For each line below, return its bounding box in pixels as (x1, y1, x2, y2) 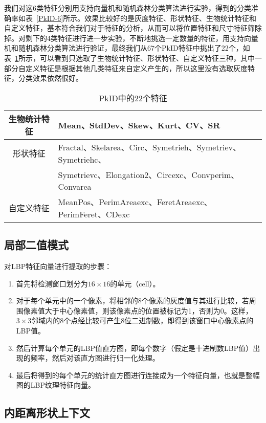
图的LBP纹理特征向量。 (16, 380, 95, 390)
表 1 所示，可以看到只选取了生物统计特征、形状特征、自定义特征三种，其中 (4, 52, 255, 63)
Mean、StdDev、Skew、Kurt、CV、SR (58, 119, 220, 131)
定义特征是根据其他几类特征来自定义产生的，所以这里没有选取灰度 (25, 62, 248, 73)
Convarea (58, 180, 92, 192)
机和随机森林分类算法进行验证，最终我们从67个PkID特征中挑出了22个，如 (4, 42, 250, 53)
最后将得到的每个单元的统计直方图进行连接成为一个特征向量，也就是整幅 (16, 369, 260, 380)
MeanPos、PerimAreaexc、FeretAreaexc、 (58, 195, 212, 208)
